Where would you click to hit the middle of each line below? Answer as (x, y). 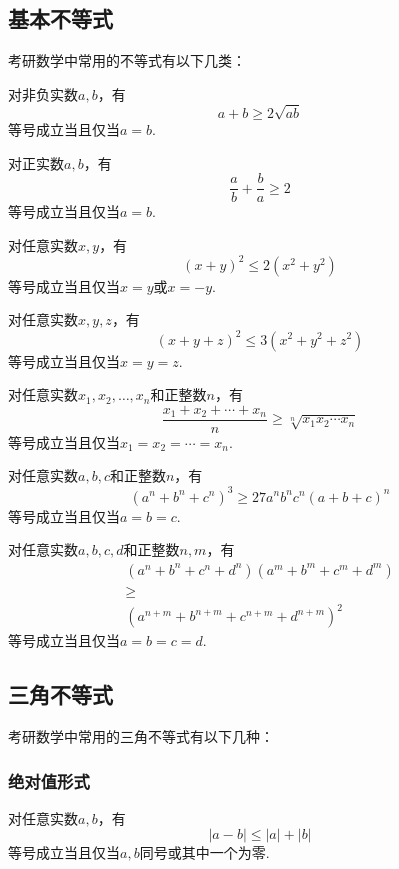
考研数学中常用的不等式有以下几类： (127, 60)
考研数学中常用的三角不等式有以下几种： (141, 736)
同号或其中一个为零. (204, 852)
